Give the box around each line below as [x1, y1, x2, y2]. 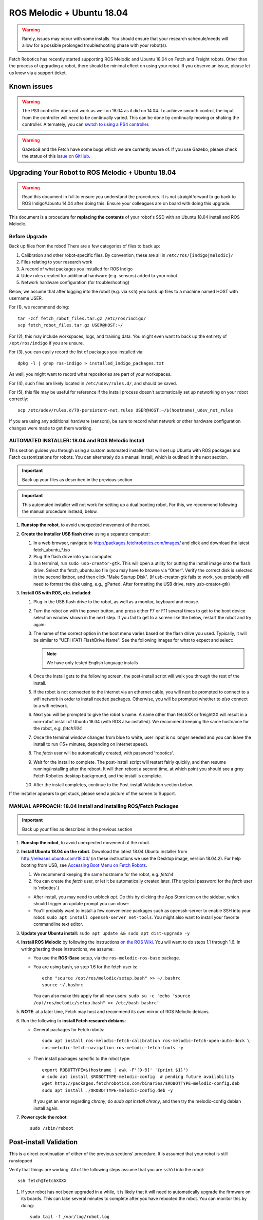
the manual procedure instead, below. [22, 508, 98, 514]
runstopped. [9, 1158, 34, 1163]
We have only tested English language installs [46, 660, 138, 666]
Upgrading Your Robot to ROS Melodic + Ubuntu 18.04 [9, 168, 176, 177]
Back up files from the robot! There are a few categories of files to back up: [9, 243, 160, 249]
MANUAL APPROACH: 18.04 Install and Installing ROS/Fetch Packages [9, 803, 179, 810]
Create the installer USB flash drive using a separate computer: [21, 531, 150, 537]
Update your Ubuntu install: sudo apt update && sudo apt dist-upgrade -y [21, 930, 190, 936]
